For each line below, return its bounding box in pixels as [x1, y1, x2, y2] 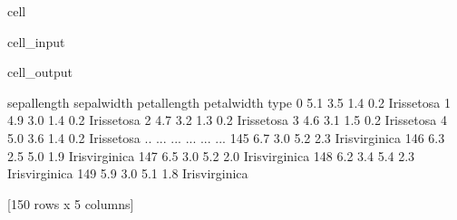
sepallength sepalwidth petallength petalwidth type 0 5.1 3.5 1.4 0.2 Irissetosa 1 [7, 92, 451, 111]
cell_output [7, 62, 73, 81]
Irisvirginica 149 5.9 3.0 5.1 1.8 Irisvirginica [7, 164, 248, 183]
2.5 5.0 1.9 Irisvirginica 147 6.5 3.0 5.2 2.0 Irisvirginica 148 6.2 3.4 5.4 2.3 [7, 146, 415, 165]
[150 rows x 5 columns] [7, 194, 134, 213]
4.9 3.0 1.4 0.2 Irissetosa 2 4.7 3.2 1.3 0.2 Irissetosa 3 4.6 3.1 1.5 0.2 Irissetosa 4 [7, 110, 447, 129]
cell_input [7, 32, 65, 51]
